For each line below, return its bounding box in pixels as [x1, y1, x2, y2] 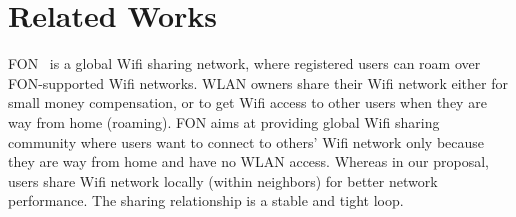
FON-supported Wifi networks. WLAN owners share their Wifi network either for [8, 72, 508, 93]
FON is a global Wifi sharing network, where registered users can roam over [8, 53, 481, 74]
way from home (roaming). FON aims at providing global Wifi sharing [8, 111, 440, 132]
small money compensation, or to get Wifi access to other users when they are [8, 92, 487, 113]
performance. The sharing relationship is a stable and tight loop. [8, 190, 404, 211]
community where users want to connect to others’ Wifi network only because [8, 131, 485, 152]
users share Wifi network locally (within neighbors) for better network [8, 170, 438, 191]
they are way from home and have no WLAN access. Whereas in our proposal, [8, 151, 489, 172]
